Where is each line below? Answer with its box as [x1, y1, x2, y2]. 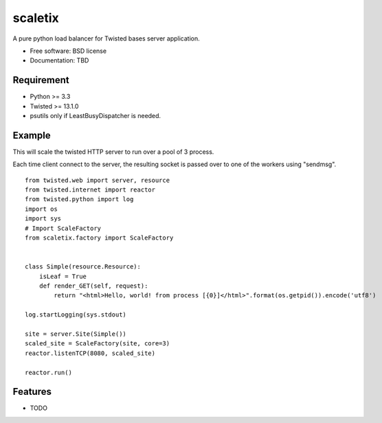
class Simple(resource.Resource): [25, 263, 141, 271]
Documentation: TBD [30, 56, 89, 65]
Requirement [12, 74, 70, 86]
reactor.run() [25, 368, 72, 376]
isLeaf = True [38, 272, 87, 280]
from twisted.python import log [25, 196, 134, 203]
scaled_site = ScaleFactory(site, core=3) [25, 340, 170, 347]
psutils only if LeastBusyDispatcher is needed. [30, 112, 161, 120]
